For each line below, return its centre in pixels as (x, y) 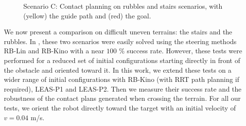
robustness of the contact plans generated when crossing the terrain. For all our (123, 98)
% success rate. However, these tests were (180, 51)
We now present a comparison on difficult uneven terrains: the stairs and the (118, 32)
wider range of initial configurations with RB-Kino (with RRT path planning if (122, 79)
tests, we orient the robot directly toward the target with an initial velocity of (120, 107)
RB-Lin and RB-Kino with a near (54, 51)
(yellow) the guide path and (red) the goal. (87, 15)
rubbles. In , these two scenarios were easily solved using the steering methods (120, 41)
